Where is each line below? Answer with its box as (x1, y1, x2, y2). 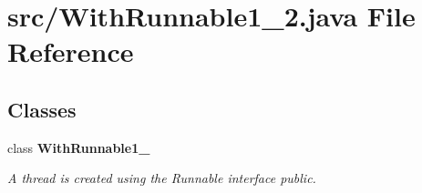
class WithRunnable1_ (7, 137, 150, 157)
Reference (7, 33, 134, 70)
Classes (7, 95, 77, 123)
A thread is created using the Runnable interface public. (7, 168, 316, 188)
